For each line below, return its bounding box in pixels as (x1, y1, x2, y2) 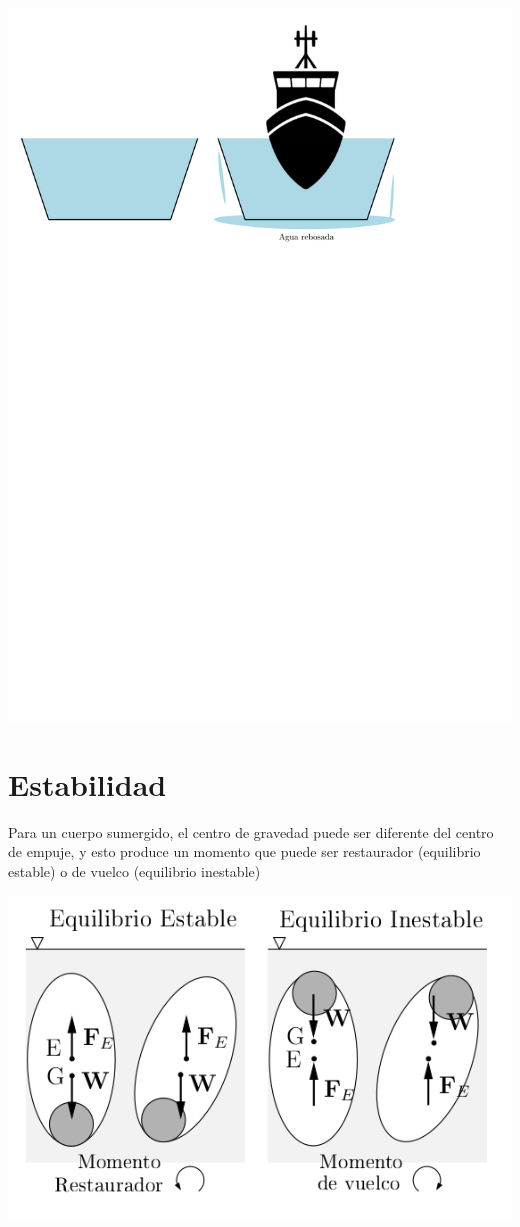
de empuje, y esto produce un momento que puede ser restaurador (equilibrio (8, 841, 481, 862)
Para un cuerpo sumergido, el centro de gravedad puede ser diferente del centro (8, 821, 494, 842)
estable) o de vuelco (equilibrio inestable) (8, 861, 261, 882)
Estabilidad (8, 763, 167, 804)
